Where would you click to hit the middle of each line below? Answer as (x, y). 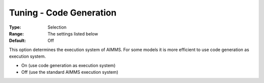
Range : (16, 33)
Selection (57, 27)
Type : (15, 27)
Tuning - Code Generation (63, 13)
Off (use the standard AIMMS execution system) (70, 72)
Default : (18, 41)
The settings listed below (73, 33)
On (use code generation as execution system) (68, 65)
